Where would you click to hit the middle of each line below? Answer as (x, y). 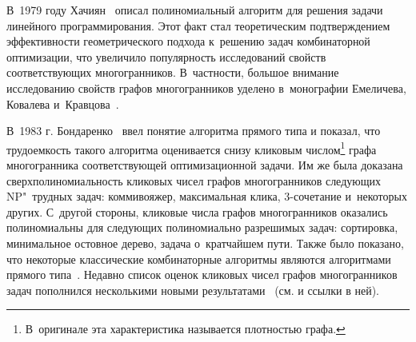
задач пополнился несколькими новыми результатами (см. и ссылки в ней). (193, 290)
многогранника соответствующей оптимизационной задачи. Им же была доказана (205, 165)
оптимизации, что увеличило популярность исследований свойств (166, 56)
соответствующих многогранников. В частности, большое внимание (173, 72)
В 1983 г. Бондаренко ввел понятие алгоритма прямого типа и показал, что (194, 131)
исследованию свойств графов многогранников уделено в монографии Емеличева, (206, 87)
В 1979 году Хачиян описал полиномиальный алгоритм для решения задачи (195, 10)
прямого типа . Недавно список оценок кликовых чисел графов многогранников (202, 274)
